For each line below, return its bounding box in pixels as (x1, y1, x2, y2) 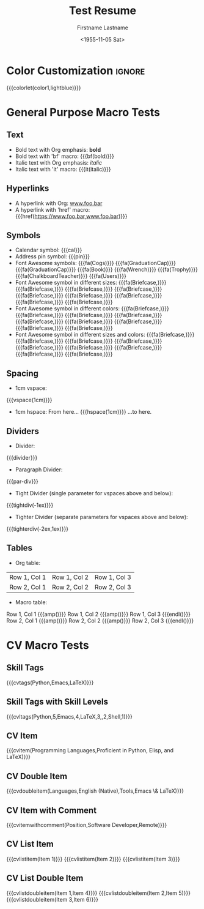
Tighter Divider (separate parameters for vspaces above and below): (15, 513, 188, 520)
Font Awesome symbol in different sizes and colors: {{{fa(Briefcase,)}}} (15, 331, 195, 339)
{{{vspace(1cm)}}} (6, 396, 53, 404)
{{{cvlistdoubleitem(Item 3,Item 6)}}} (6, 896, 99, 903)
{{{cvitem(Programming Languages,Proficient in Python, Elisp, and (6, 747, 174, 754)
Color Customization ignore (6, 64, 145, 77)
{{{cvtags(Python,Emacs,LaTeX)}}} (6, 679, 94, 686)
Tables (6, 543, 32, 553)
